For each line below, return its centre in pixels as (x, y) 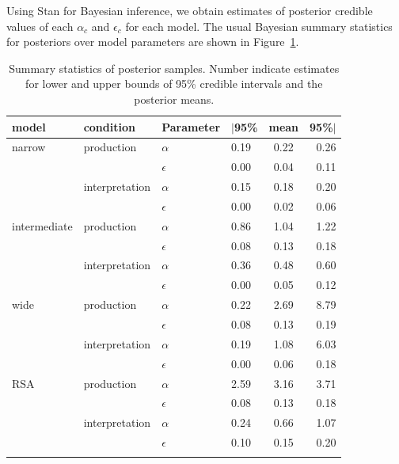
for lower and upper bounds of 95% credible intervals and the (174, 84)
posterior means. (174, 99)
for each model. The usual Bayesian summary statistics (259, 26)
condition (109, 126)
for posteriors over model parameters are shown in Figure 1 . (153, 42)
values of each (40, 26)
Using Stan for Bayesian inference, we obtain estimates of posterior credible (190, 10)
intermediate (42, 225)
